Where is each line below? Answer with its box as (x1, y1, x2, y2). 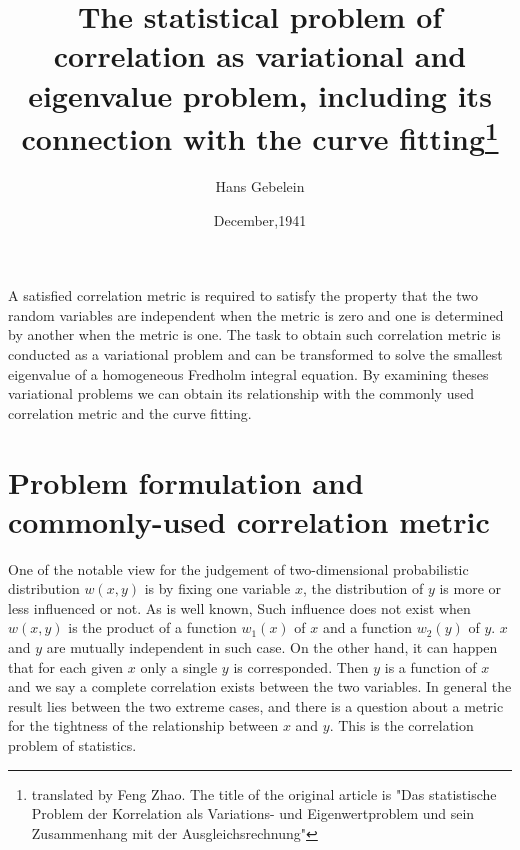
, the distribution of (302, 578, 424, 599)
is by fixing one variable (144, 578, 291, 599)
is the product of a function (68, 617, 237, 638)
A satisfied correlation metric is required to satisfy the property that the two (8, 285, 479, 306)
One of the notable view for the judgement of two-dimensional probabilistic (8, 558, 469, 579)
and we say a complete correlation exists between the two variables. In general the (8, 676, 512, 697)
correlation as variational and (53, 35, 467, 76)
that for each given (8, 656, 124, 677)
